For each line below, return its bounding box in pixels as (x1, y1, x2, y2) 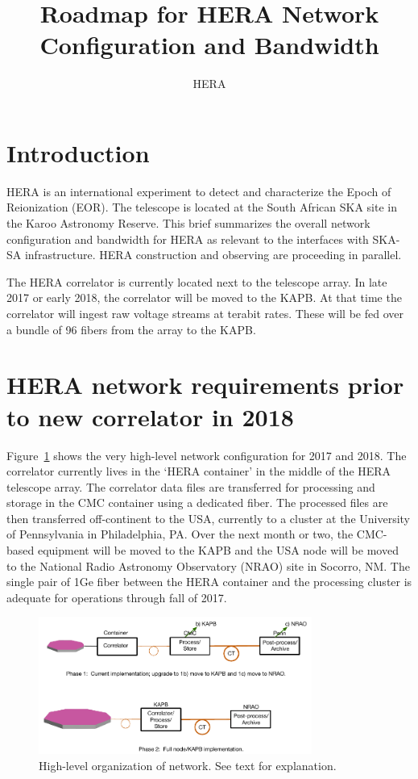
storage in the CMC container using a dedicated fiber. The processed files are (6, 494, 388, 511)
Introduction (6, 136, 150, 169)
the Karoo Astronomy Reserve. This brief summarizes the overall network (6, 215, 370, 232)
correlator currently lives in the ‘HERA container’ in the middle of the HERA (6, 463, 391, 480)
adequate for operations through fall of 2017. (6, 588, 227, 605)
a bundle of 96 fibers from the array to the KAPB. (6, 320, 256, 337)
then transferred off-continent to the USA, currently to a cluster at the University (6, 509, 411, 526)
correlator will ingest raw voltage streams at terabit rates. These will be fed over (6, 305, 404, 321)
